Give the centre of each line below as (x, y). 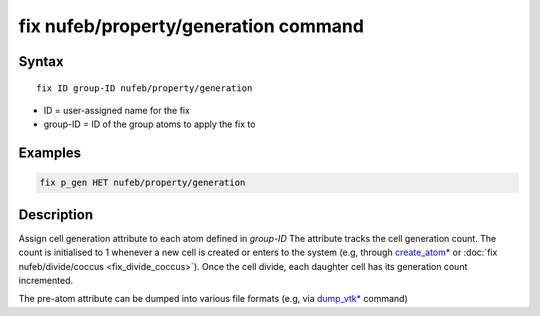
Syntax (41, 61)
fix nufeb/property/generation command (191, 26)
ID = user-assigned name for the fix (116, 110)
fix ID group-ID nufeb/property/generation (144, 88)
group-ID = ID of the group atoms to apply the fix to (149, 124)
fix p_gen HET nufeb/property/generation (142, 183)
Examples (50, 153)
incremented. (46, 281)
